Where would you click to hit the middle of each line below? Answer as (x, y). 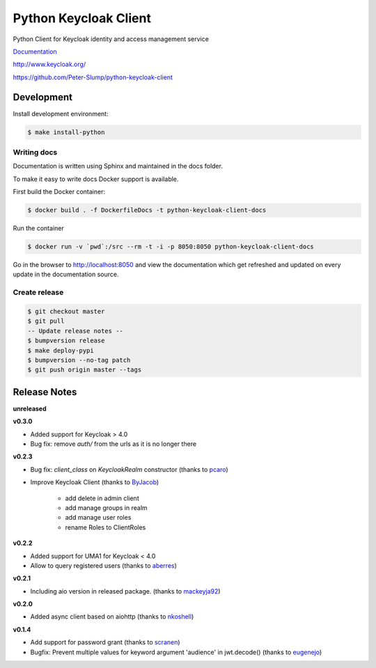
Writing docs (35, 152)
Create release (38, 292)
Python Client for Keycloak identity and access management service (111, 39)
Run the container (38, 228)
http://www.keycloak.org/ (49, 64)
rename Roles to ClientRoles (105, 527)
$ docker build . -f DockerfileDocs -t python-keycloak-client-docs (147, 210)
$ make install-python (66, 132)
